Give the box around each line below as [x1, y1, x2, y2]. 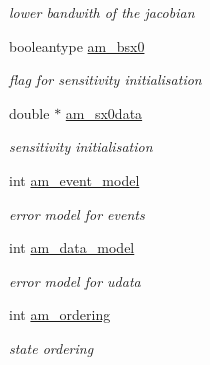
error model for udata [9, 270, 141, 291]
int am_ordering [9, 304, 111, 325]
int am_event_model [9, 169, 140, 190]
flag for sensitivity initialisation [9, 69, 202, 90]
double [9, 102, 50, 123]
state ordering [9, 337, 94, 358]
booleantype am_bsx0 [9, 35, 145, 56]
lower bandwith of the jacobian [9, 2, 195, 22]
